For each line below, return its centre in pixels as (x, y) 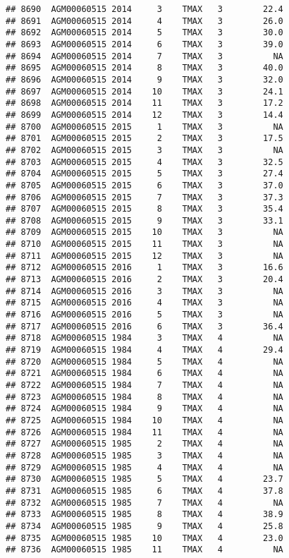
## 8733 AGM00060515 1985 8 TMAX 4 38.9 (144, 515)
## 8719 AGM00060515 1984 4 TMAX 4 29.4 (144, 350)
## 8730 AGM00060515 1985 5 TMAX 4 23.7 (144, 479)
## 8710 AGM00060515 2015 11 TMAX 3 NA (144, 244)
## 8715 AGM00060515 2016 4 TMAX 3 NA (144, 303)
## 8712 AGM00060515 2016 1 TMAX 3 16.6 (144, 268)
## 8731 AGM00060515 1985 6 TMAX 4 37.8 (144, 491)
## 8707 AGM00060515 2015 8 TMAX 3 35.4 (144, 209)
